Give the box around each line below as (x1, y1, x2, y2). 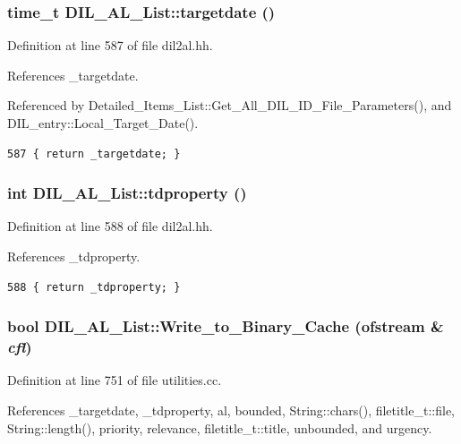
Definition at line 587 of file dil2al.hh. (7, 36, 213, 55)
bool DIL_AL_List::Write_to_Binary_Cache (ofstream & (7, 315, 444, 337)
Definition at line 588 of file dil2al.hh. (7, 217, 213, 235)
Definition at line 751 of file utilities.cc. (7, 371, 222, 389)
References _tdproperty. (7, 247, 141, 265)
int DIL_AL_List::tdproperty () (7, 182, 247, 204)
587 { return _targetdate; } (7, 147, 181, 160)
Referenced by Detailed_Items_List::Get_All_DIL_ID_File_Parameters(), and (7, 96, 452, 115)
